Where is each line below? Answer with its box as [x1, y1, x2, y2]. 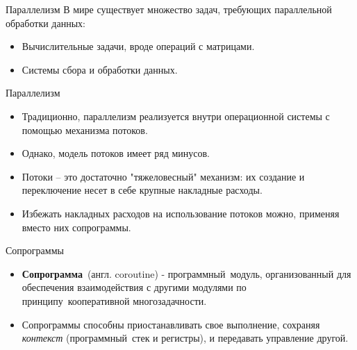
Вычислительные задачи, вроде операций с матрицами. [22, 39, 255, 53]
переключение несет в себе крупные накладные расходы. [22, 183, 263, 197]
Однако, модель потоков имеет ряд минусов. [22, 146, 210, 160]
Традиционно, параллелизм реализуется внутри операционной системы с [22, 108, 330, 123]
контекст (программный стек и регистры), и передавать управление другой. [22, 331, 349, 345]
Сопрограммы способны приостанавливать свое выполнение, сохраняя [22, 317, 320, 331]
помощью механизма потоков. [22, 122, 148, 137]
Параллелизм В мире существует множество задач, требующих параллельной [6, 2, 332, 16]
